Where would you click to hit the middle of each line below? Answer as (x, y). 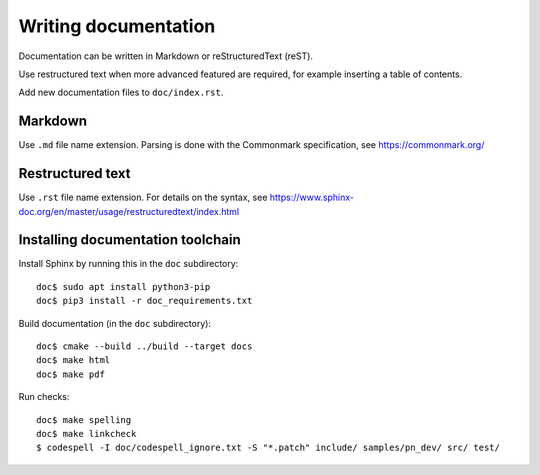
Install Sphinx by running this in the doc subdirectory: (128, 264)
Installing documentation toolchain (130, 240)
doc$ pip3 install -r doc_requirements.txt (144, 301)
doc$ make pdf (70, 374)
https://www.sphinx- (312, 197)
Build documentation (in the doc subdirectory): (115, 323)
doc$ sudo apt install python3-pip (123, 286)
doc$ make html (73, 360)
